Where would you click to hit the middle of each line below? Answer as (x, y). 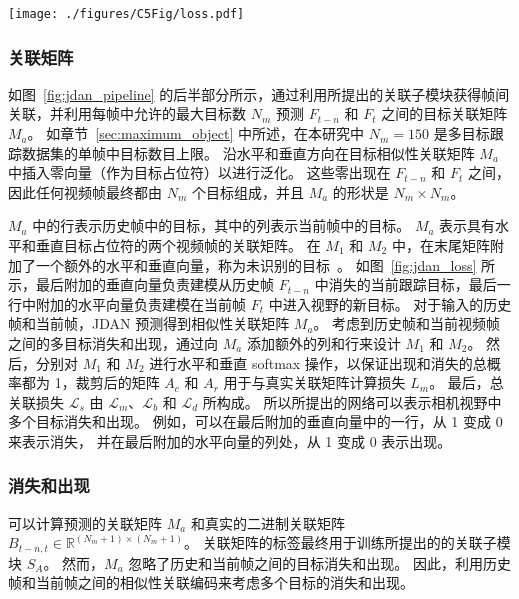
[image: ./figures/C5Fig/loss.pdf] (126, 14)
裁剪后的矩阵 (117, 382)
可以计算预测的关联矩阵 (85, 522)
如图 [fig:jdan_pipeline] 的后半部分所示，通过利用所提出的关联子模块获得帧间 (259, 93)
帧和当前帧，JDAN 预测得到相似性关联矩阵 (149, 323)
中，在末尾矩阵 (440, 245)
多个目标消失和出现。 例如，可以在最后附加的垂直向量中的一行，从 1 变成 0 (255, 421)
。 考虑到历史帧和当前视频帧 (407, 323)
